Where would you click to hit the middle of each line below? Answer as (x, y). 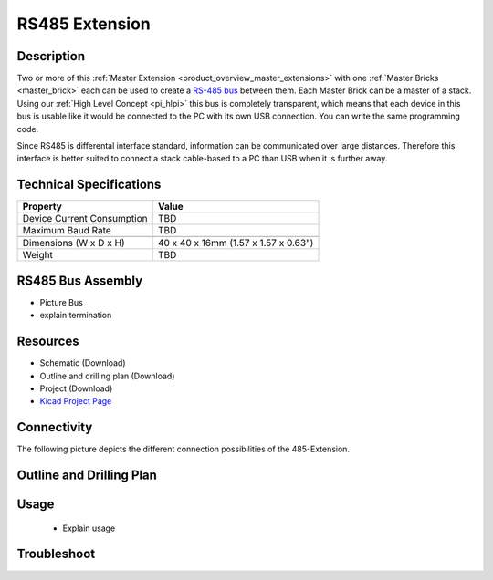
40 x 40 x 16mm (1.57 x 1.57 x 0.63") (236, 243)
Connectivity (55, 427)
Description (51, 56)
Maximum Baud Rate (67, 231)
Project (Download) (76, 388)
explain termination (76, 316)
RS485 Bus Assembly (80, 280)
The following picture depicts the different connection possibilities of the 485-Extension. (184, 449)
